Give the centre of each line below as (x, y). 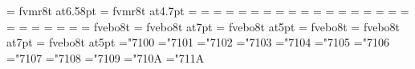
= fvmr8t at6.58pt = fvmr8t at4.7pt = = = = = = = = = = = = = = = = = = (208, 10)
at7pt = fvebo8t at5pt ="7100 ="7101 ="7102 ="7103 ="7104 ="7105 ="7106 (198, 42)
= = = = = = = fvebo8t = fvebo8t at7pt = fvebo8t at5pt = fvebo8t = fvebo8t (203, 26)
